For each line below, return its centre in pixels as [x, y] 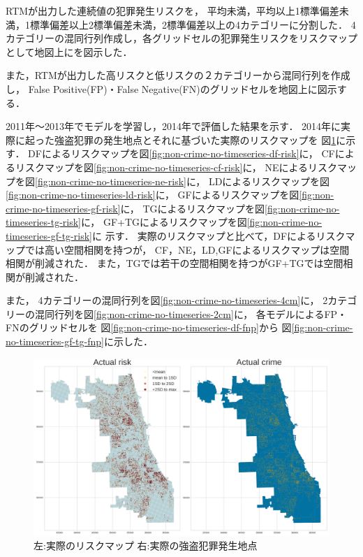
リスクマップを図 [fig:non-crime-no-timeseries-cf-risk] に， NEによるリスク [176, 167]
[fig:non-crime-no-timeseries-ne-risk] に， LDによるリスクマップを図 [182, 181]
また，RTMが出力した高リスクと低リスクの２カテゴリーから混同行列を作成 [178, 75]
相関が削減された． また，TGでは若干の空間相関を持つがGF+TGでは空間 [175, 263]
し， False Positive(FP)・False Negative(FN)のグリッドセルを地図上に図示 [171, 88]
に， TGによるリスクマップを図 [193, 208]
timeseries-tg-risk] [44, 222]
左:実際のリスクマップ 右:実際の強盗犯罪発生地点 [146, 545]
